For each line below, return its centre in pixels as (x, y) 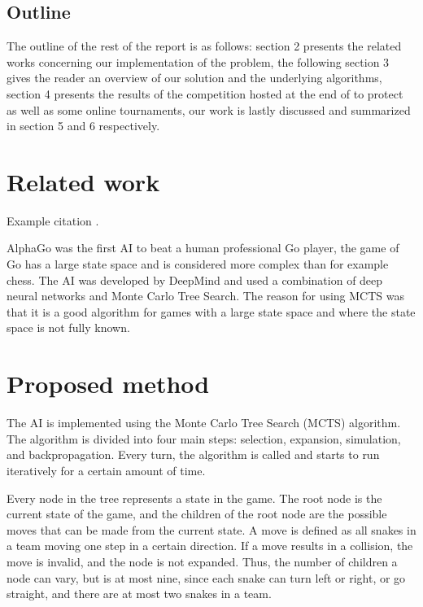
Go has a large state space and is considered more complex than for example (198, 264)
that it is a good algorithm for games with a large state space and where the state (211, 311)
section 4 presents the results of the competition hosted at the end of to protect (205, 93)
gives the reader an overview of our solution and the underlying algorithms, (194, 78)
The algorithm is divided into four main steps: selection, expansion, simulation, (204, 438)
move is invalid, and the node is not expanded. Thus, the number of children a (202, 561)
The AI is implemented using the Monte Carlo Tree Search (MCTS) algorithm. (204, 423)
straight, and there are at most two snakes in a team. (139, 594)
